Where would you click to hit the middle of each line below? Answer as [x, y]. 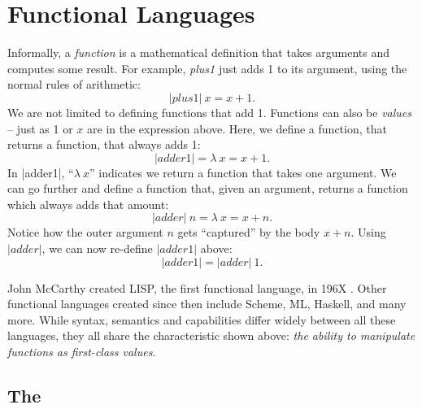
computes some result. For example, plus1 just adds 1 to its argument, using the [207, 68]
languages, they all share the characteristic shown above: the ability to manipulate [211, 335]
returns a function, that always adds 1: [104, 144]
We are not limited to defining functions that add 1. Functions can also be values [210, 112]
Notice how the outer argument [85, 232]
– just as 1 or [40, 128]
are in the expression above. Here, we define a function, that [237, 128]
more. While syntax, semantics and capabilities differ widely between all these [202, 319]
